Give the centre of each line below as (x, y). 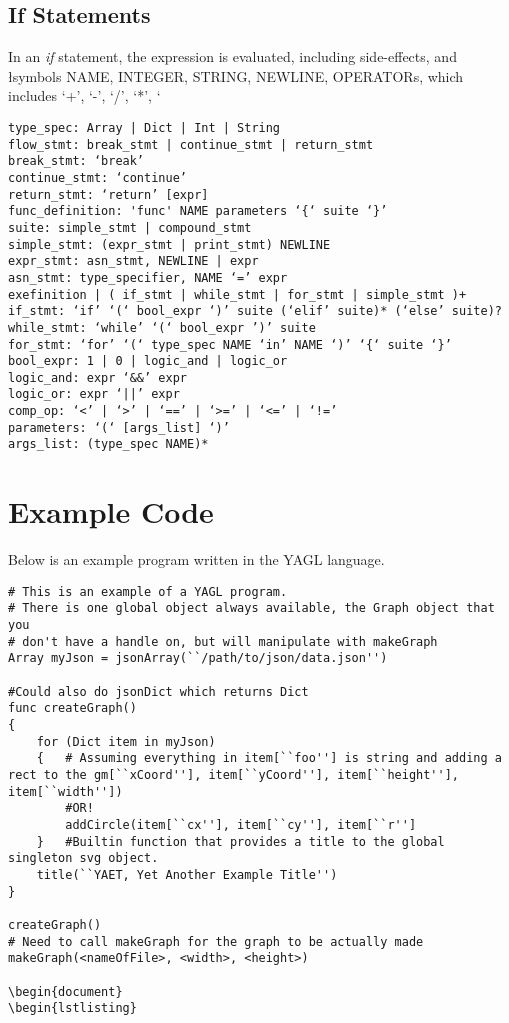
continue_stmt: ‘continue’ (97, 177)
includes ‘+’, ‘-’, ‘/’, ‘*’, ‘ (84, 95)
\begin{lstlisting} (72, 1008)
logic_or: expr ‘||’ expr (94, 394)
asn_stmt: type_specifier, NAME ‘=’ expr (148, 277)
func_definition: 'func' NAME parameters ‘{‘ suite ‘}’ (198, 211)
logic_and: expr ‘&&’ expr (97, 377)
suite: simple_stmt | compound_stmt (130, 227)
